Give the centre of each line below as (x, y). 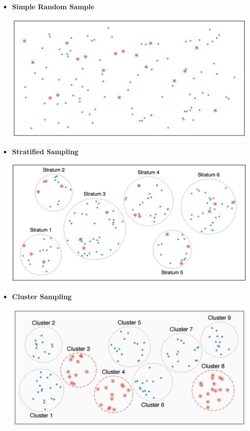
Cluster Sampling (42, 296)
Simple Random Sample (53, 6)
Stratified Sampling (45, 151)
